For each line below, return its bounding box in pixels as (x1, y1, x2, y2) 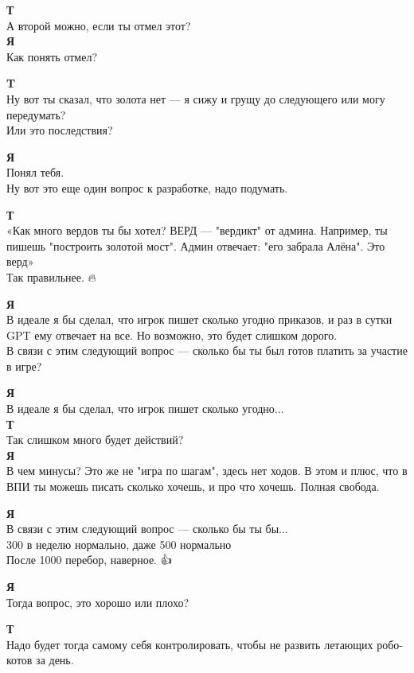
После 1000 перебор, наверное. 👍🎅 (6, 551, 175, 568)
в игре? (6, 357, 42, 374)
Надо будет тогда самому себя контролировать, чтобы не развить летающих (6, 636, 373, 652)
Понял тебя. (6, 164, 64, 181)
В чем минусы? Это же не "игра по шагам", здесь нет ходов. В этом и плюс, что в (6, 462, 408, 479)
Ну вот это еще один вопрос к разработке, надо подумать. (6, 179, 288, 196)
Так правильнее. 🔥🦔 (6, 268, 100, 285)
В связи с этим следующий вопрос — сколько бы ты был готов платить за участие (6, 342, 408, 359)
